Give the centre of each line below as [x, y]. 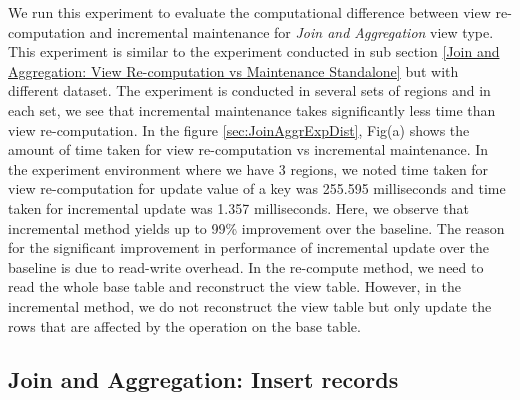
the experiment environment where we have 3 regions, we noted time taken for [248, 168]
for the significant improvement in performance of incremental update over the [248, 247]
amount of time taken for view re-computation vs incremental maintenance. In [248, 149]
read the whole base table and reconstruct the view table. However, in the [234, 286]
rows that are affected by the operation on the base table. [184, 325]
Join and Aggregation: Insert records [203, 379]
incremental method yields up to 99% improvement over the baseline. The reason [256, 227]
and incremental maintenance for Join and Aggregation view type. [291, 31]
